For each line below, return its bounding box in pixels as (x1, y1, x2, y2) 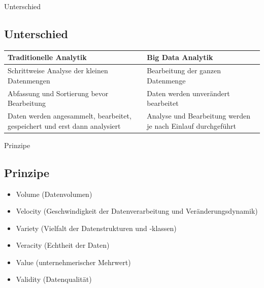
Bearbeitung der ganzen (147, 65, 221, 76)
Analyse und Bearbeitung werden (147, 110, 251, 121)
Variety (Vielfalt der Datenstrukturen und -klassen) (16, 222, 177, 233)
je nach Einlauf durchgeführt (147, 120, 237, 131)
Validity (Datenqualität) (16, 274, 92, 284)
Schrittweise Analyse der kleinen (8, 65, 108, 76)
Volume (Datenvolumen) (16, 188, 92, 199)
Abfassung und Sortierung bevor (8, 88, 109, 98)
